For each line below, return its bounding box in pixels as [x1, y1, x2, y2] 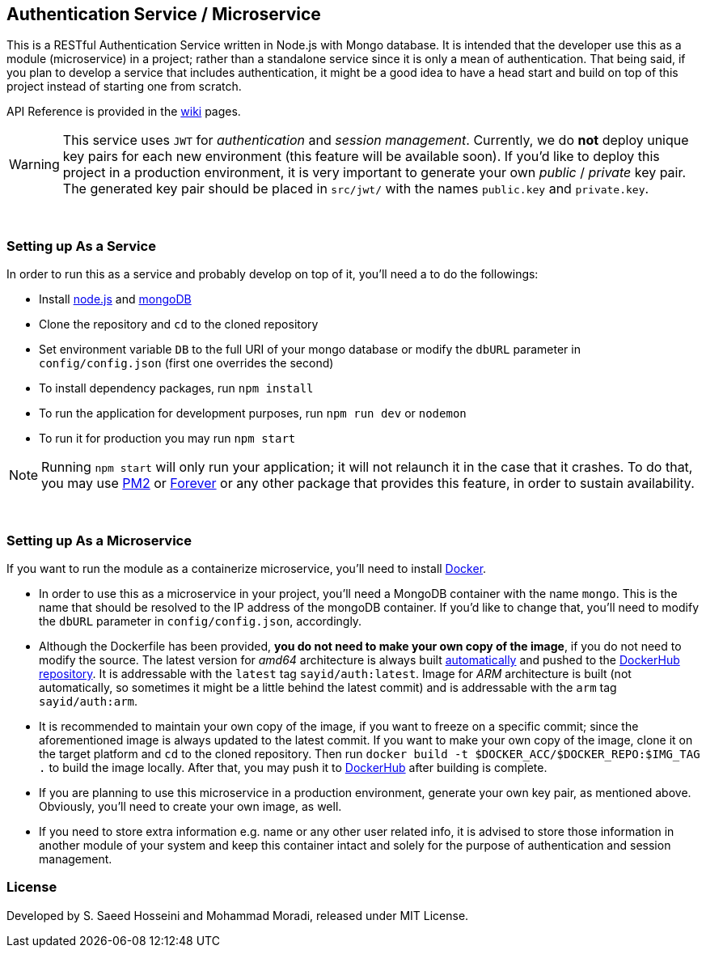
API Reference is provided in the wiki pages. [6, 104, 241, 119]
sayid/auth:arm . [39, 693, 138, 708]
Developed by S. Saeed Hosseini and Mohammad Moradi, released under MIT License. [6, 908, 469, 922]
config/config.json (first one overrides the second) [39, 356, 334, 371]
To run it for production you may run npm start [39, 431, 296, 446]
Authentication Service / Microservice [6, 4, 321, 24]
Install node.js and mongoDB [39, 292, 192, 307]
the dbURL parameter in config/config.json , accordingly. [39, 613, 362, 628]
